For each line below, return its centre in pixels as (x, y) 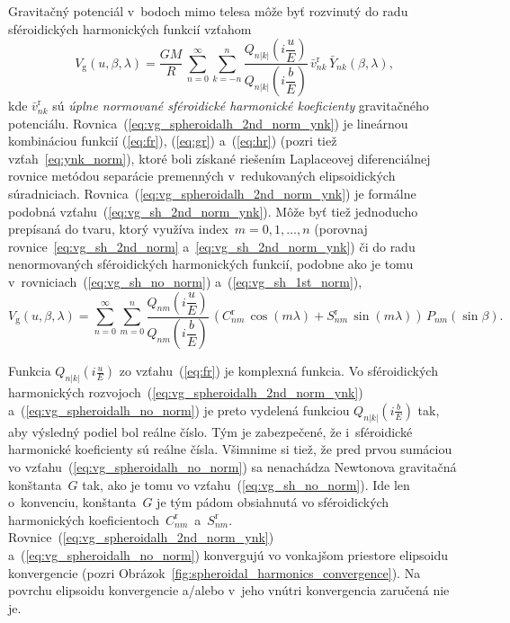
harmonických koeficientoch (84, 519)
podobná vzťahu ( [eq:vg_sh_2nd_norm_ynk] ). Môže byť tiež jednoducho (213, 211)
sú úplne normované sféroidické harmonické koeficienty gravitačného (241, 106)
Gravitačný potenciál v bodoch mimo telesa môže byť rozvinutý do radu (208, 11)
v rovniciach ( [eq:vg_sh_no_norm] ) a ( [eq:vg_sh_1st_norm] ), (185, 281)
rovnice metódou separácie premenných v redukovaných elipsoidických (202, 176)
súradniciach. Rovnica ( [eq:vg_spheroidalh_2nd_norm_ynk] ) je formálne (212, 194)
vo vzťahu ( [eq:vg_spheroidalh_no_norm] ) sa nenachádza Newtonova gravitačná (233, 466)
